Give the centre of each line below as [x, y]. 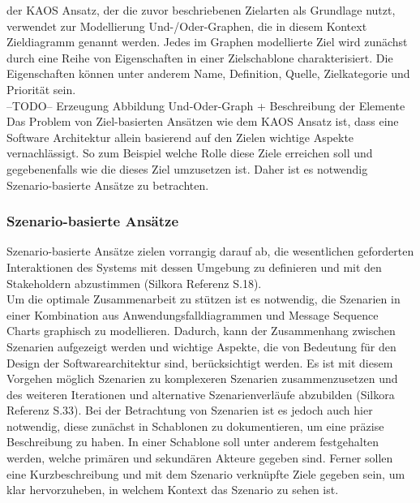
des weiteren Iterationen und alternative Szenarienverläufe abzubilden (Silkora [201, 394]
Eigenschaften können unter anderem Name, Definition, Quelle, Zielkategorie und [208, 73]
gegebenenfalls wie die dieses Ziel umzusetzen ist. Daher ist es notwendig [187, 168]
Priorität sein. [41, 89]
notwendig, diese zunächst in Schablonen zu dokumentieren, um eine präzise [195, 426]
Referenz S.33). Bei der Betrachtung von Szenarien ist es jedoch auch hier [190, 410]
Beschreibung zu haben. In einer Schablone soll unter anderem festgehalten [193, 442]
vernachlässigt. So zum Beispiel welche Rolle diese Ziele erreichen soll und [190, 153]
